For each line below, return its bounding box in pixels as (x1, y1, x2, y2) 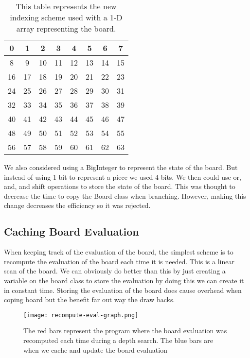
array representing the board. (16, 23, 116, 34)
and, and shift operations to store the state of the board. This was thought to (4, 181, 235, 191)
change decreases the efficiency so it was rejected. (4, 200, 151, 210)
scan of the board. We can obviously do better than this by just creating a (4, 266, 226, 276)
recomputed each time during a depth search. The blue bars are (23, 335, 213, 345)
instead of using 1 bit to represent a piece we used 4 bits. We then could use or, (4, 171, 241, 182)
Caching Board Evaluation (4, 224, 139, 239)
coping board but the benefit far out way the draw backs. (4, 294, 175, 305)
